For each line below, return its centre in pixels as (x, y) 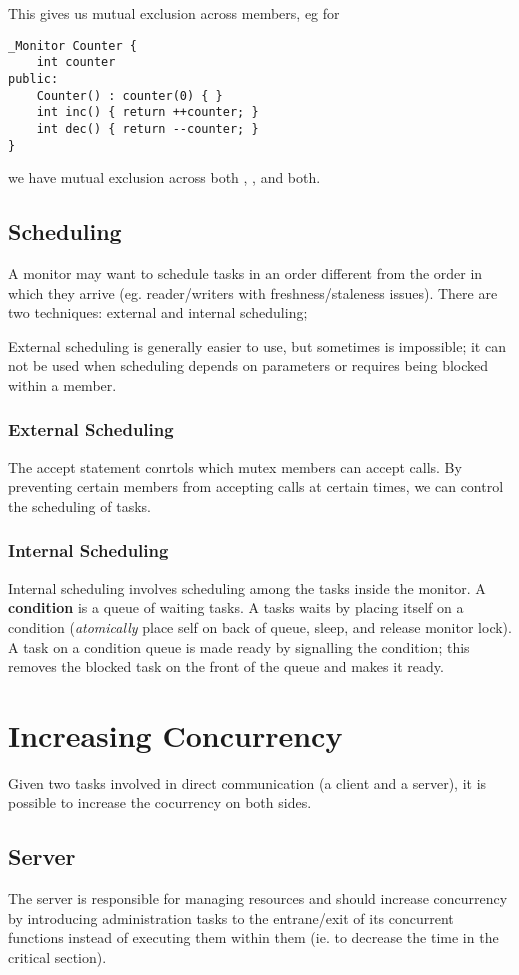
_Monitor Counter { (72, 45)
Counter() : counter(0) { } (129, 95)
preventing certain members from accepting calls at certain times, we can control (256, 486)
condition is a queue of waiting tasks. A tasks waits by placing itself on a (236, 607)
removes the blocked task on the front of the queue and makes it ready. (226, 666)
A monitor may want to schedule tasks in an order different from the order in (245, 272)
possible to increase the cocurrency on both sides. (160, 802)
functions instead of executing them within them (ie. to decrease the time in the (253, 937)
